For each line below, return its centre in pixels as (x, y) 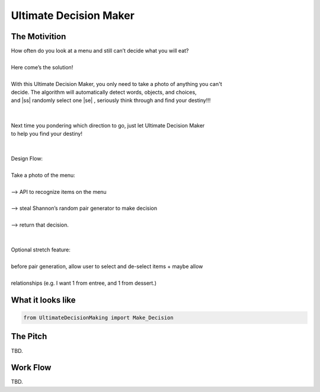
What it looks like (44, 300)
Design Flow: (27, 159)
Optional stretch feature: (41, 250)
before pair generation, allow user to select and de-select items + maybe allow (107, 266)
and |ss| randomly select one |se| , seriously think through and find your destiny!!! (111, 100)
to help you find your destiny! (47, 133)
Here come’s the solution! (42, 67)
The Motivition (39, 36)
